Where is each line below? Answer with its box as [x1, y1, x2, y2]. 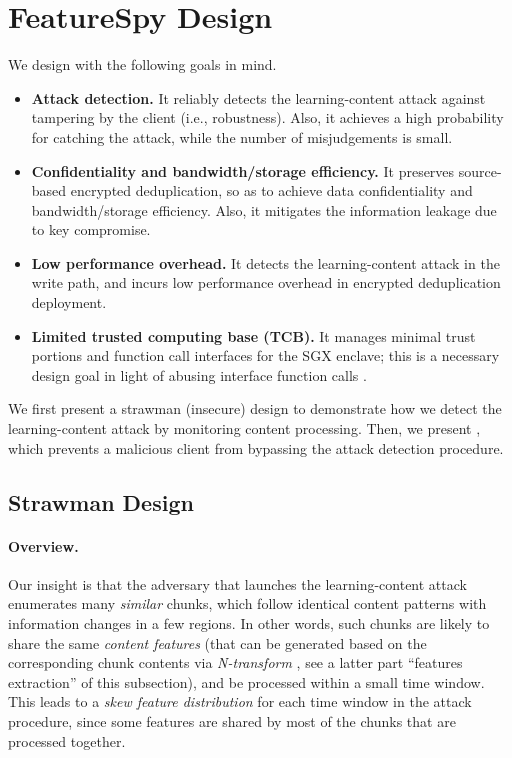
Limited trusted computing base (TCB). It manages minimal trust [31, 325, 476, 346]
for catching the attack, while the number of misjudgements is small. [31, 126, 453, 147]
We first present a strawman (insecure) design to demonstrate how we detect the [8, 398, 502, 419]
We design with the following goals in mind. [8, 54, 277, 75]
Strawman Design [8, 486, 194, 517]
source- [458, 160, 502, 181]
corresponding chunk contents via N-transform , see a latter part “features [8, 652, 463, 673]
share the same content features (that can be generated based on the [8, 632, 427, 653]
